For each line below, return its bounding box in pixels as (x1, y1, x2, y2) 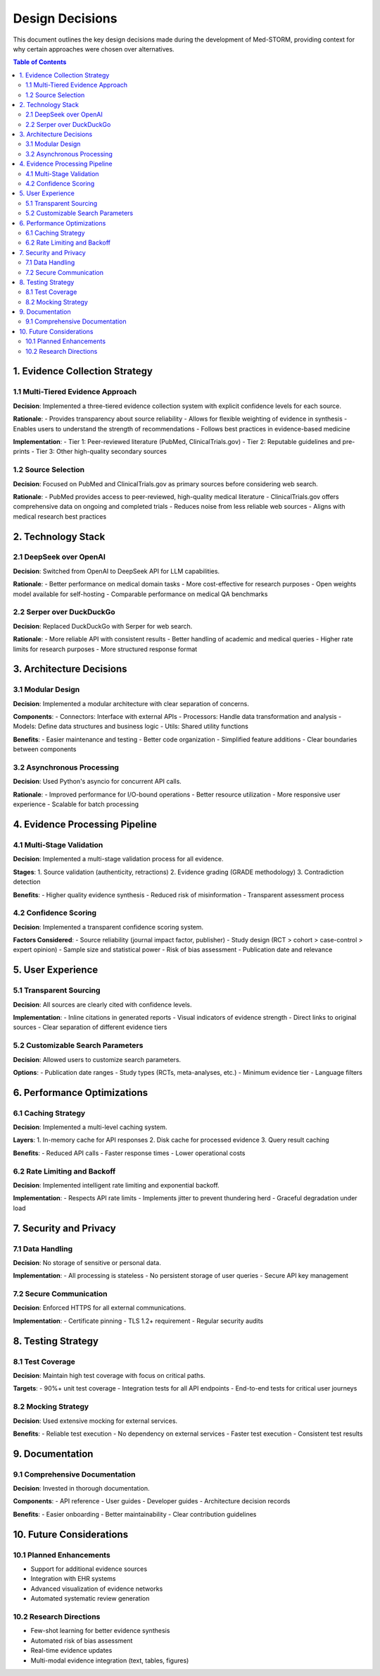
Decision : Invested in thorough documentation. (13, 1484, 150, 1493)
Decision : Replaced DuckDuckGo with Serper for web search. (13, 622, 193, 630)
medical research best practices (13, 512, 107, 521)
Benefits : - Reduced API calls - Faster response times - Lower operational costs (13, 1149, 246, 1157)
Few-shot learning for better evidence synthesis (30, 1627, 170, 1635)
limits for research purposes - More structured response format (13, 645, 198, 653)
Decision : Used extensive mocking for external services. (13, 1417, 178, 1425)
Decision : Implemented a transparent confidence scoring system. (13, 923, 204, 931)
